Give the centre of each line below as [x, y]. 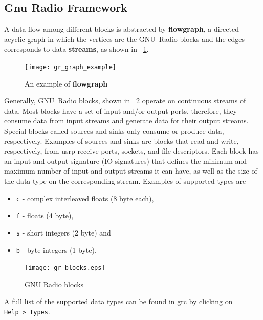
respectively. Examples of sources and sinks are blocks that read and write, [122, 141]
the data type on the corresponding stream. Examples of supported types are [125, 180]
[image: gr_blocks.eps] [65, 268]
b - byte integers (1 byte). [56, 250]
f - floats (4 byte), [45, 215]
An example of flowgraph [66, 83]
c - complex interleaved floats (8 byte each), [85, 198]
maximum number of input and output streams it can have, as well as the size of [131, 171]
